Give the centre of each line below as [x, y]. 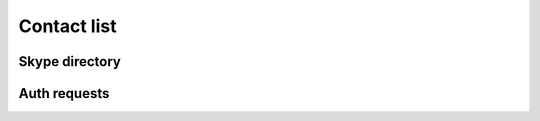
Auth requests [64, 93]
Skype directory [70, 61]
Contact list [67, 26]
